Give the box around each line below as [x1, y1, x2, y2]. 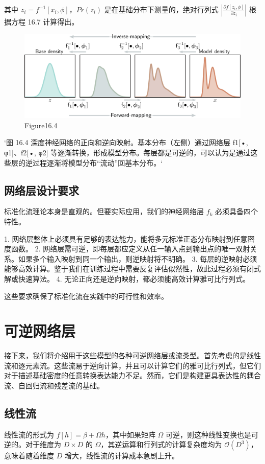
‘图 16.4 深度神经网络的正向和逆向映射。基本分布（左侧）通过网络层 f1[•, [4, 137, 248, 148]
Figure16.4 [24, 120, 58, 130]
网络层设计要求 [4, 182, 79, 198]
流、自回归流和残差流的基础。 [4, 380, 104, 391]
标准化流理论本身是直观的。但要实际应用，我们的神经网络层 [4, 206, 204, 217]
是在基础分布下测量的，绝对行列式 [104, 4, 219, 14]
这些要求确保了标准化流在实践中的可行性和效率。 [4, 290, 168, 301]
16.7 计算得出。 [28, 16, 79, 27]
